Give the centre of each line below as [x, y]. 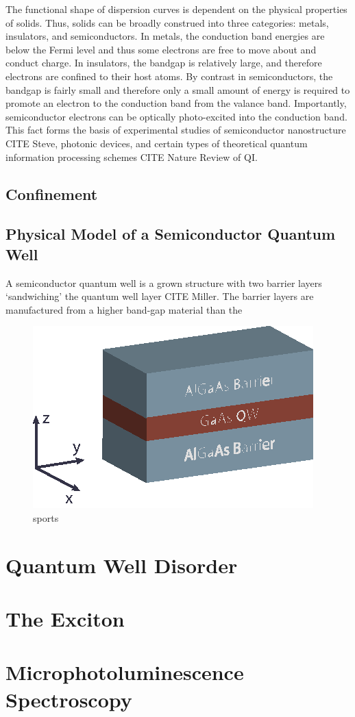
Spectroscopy [69, 699]
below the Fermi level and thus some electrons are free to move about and [161, 49]
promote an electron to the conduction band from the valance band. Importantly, [176, 103]
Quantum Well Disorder [122, 565]
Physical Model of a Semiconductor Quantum [171, 234]
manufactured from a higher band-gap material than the [124, 309]
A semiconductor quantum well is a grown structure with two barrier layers [164, 282]
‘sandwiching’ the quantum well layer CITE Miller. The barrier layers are [160, 296]
